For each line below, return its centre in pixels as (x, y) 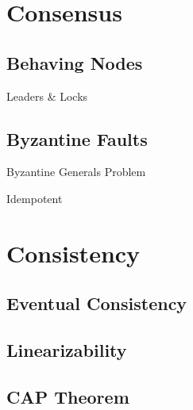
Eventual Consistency (97, 303)
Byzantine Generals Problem (76, 172)
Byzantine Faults (77, 138)
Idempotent (35, 198)
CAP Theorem (68, 396)
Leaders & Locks (47, 96)
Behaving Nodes (75, 62)
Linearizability (67, 350)
